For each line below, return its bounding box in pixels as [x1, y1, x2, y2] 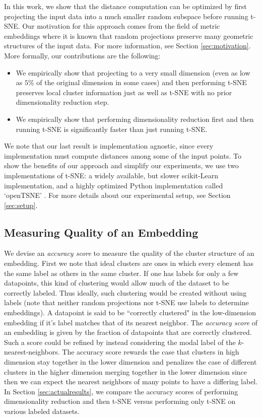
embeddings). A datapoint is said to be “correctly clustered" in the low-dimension [4, 307, 256, 318]
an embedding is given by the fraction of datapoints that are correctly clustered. [4, 327, 252, 337]
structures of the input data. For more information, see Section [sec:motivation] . [4, 40, 251, 51]
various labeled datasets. [4, 405, 80, 416]
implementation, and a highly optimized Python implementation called [4, 180, 223, 190]
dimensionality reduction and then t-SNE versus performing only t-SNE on [4, 396, 236, 406]
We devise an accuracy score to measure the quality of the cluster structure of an [4, 248, 254, 258]
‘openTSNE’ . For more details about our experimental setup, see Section [4, 190, 231, 200]
